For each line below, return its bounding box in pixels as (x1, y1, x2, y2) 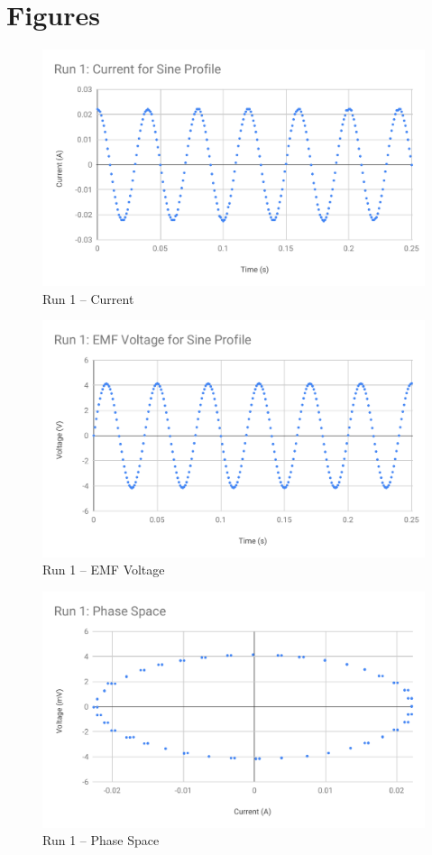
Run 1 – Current (42, 289, 134, 308)
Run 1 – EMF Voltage (42, 560, 165, 579)
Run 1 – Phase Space (42, 831, 160, 850)
